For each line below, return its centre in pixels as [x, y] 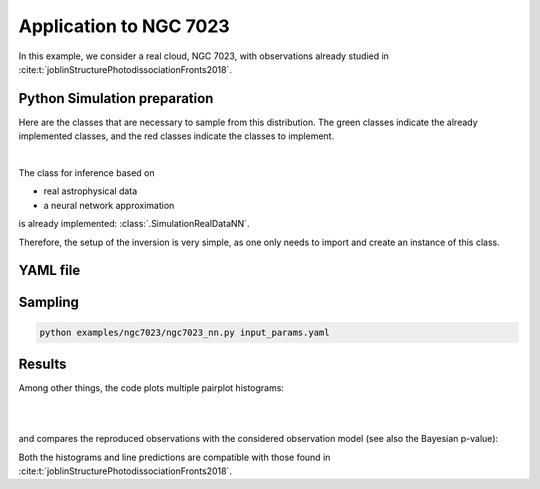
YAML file [49, 270]
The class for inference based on [86, 173]
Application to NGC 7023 [124, 26]
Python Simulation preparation [116, 98]
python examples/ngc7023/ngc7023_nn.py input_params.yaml [184, 332]
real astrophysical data [90, 191]
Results [42, 364]
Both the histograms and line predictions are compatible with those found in [174, 457]
